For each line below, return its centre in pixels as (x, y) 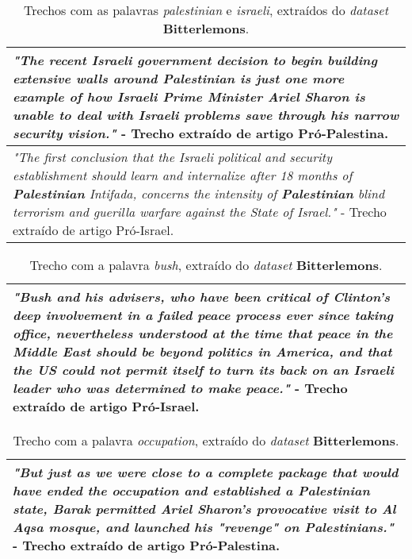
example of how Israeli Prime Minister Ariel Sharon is (189, 96)
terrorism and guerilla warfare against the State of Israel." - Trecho (200, 212)
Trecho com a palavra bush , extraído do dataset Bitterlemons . (206, 265)
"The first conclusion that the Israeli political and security (172, 157)
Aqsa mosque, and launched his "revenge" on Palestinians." (204, 527)
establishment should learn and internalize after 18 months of (183, 175)
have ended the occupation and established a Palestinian (191, 490)
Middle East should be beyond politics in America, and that (202, 351)
